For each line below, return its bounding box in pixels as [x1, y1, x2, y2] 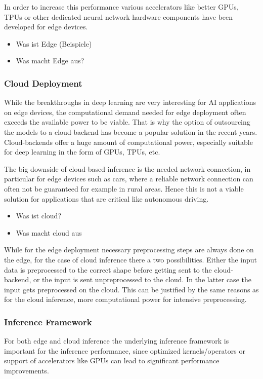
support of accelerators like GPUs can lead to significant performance [4, 355, 220, 366]
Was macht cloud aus [16, 227, 82, 238]
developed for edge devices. [4, 21, 88, 32]
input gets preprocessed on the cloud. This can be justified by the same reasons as [4, 284, 259, 294]
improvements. [4, 365, 49, 375]
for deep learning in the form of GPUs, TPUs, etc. [4, 146, 160, 157]
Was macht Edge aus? [16, 55, 84, 66]
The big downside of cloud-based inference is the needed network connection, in [4, 163, 251, 174]
